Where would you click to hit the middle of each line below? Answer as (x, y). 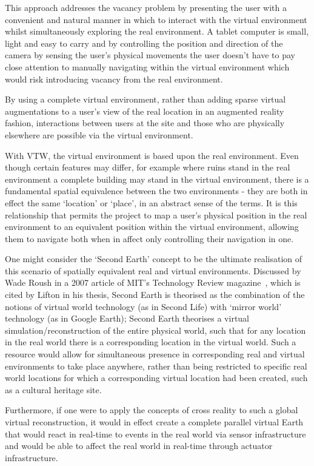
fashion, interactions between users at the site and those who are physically (145, 123)
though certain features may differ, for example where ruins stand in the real (148, 167)
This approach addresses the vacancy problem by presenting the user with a (146, 7)
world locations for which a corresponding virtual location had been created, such (156, 378)
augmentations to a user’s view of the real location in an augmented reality (145, 111)
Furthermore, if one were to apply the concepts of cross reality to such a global (152, 410)
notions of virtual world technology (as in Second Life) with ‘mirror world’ (143, 306)
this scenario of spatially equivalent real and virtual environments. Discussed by (153, 270)
